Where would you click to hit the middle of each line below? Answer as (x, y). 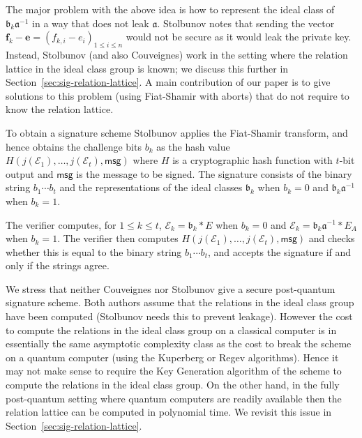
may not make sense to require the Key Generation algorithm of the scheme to (174, 371)
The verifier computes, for (61, 224)
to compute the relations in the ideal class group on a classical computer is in (171, 330)
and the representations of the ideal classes (151, 187)
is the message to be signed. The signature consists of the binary (214, 173)
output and (30, 173)
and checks (332, 238)
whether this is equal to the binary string (94, 251)
